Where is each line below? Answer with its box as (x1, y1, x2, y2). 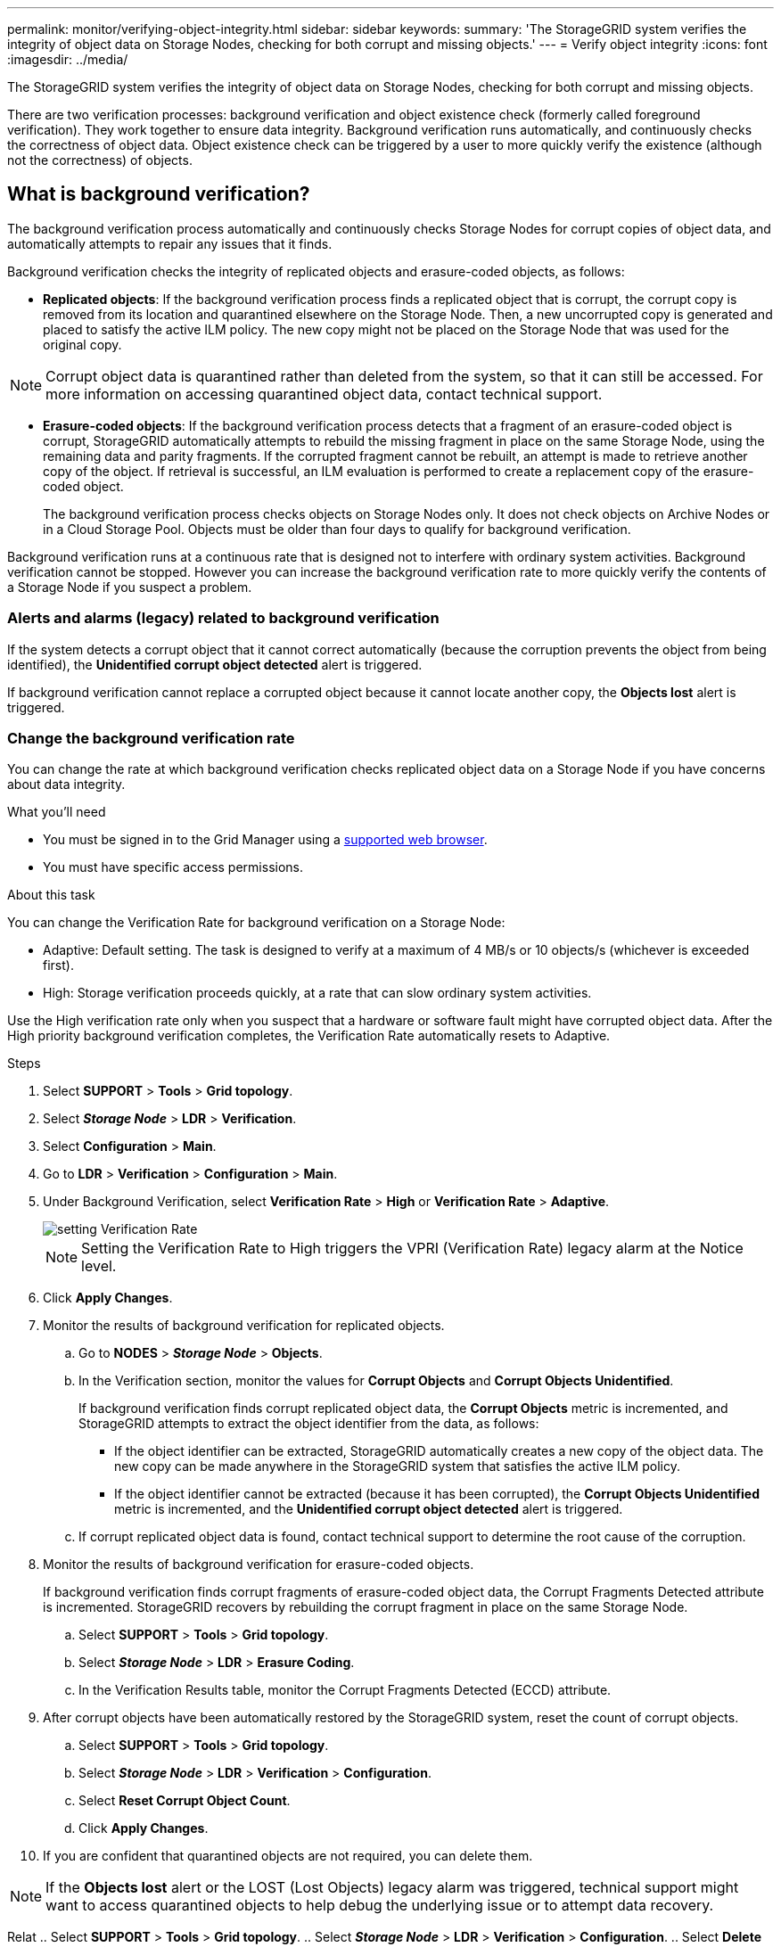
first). (43, 957, 74, 974)
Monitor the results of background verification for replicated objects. (43, 1318, 445, 1334)
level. (81, 1257, 117, 1276)
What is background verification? (7, 183, 310, 206)
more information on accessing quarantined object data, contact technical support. (45, 384, 603, 403)
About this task (7, 887, 95, 903)
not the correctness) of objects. (7, 152, 193, 168)
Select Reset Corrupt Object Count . (78, 1793, 291, 1809)
